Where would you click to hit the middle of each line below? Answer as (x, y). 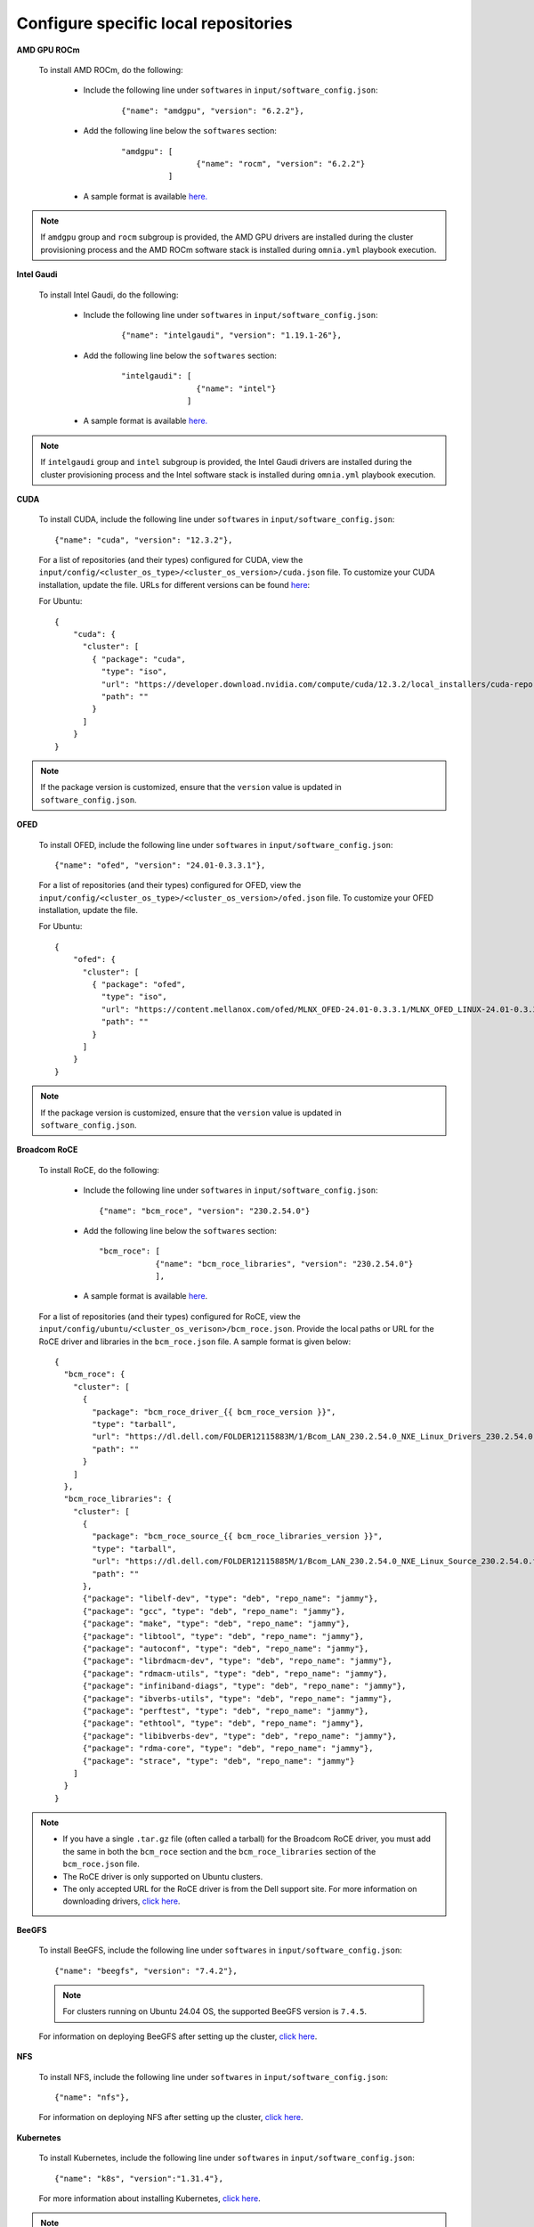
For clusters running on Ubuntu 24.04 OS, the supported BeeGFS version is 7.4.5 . (215, 2011)
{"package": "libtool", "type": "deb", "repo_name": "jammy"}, (223, 1636)
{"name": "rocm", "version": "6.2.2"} (281, 163)
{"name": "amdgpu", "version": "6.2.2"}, (213, 110)
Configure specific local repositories (154, 23)
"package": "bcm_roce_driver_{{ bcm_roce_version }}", (214, 1411)
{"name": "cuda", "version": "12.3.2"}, (144, 540)
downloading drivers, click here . (121, 1901)
